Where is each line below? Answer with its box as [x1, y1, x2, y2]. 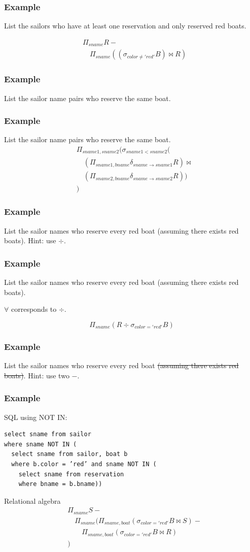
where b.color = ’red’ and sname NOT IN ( [11, 460, 157, 468]
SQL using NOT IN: [4, 411, 67, 422]
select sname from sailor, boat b [11, 450, 128, 458]
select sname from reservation [18, 470, 124, 478]
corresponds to [11, 304, 57, 314]
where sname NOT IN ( [4, 440, 77, 448]
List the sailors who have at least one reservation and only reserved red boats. [4, 20, 246, 31]
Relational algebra [4, 495, 61, 506]
